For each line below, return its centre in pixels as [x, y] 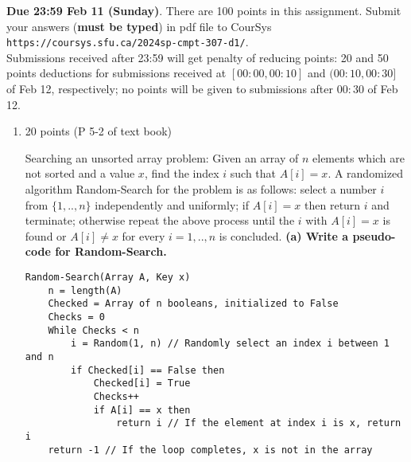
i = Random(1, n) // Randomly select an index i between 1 [230, 344]
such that [253, 173]
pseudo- [374, 235]
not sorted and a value [80, 173]
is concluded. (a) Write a [284, 235]
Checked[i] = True [142, 384]
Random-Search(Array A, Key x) [108, 277]
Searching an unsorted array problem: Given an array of [162, 157]
